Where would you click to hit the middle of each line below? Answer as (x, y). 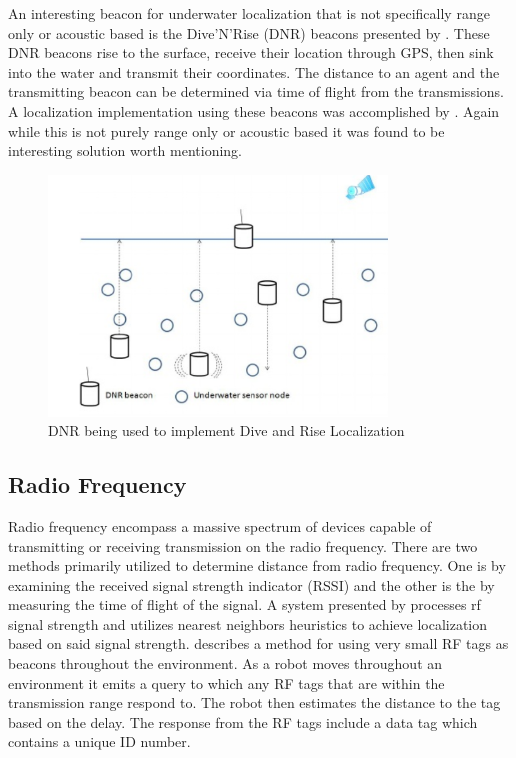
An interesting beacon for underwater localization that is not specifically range (249, 13)
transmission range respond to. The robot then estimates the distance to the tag (254, 702)
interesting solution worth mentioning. (125, 150)
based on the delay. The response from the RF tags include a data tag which (243, 721)
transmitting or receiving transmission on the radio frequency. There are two (243, 545)
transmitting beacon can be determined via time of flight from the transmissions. (256, 91)
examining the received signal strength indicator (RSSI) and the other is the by (251, 584)
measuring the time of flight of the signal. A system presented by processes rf (244, 604)
